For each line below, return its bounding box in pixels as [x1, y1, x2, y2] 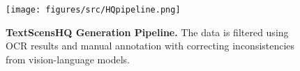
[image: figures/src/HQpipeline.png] [6, 5, 181, 15]
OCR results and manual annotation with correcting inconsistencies [6, 38, 295, 53]
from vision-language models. [6, 52, 130, 66]
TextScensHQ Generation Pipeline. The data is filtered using [6, 24, 289, 39]
